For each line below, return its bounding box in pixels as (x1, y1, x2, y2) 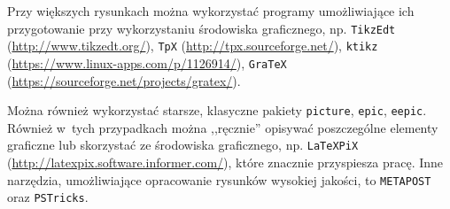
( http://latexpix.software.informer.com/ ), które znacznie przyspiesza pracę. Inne (7, 153, 444, 172)
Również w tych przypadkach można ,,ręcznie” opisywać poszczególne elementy (7, 118, 438, 136)
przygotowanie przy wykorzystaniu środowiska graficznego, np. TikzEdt (7, 19, 396, 37)
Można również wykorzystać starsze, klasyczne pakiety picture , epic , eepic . (7, 101, 427, 120)
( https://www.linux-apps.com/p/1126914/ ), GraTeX (7, 53, 287, 72)
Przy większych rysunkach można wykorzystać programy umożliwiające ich (7, 2, 415, 19)
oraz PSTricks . (7, 188, 89, 206)
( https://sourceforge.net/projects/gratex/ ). (7, 71, 241, 89)
